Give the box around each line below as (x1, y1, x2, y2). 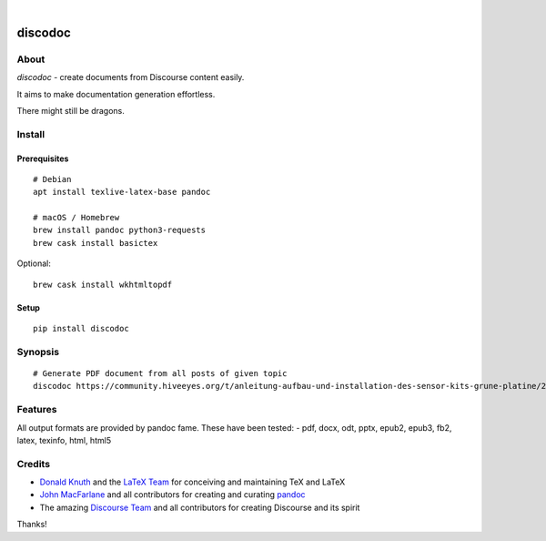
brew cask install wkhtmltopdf (33, 279, 173, 290)
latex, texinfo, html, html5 (16, 434, 112, 445)
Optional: (16, 258, 52, 269)
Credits (16, 457, 50, 470)
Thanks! (16, 519, 47, 530)
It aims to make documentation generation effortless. (16, 88, 216, 99)
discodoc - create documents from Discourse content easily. (16, 72, 245, 83)
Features (16, 403, 57, 416)
